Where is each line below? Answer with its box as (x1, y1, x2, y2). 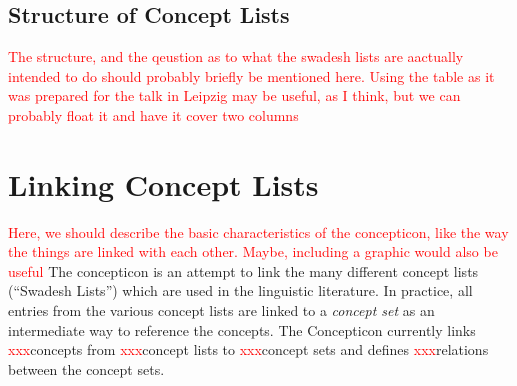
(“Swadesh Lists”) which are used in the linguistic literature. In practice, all (8, 280, 473, 301)
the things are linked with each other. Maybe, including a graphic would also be (8, 241, 498, 262)
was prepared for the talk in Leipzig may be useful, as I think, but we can (8, 85, 461, 106)
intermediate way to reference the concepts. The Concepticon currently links (8, 319, 476, 340)
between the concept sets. (8, 358, 165, 379)
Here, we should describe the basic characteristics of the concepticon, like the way (8, 221, 509, 242)
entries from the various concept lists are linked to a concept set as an (8, 300, 435, 321)
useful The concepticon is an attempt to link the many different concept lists (8, 260, 479, 281)
